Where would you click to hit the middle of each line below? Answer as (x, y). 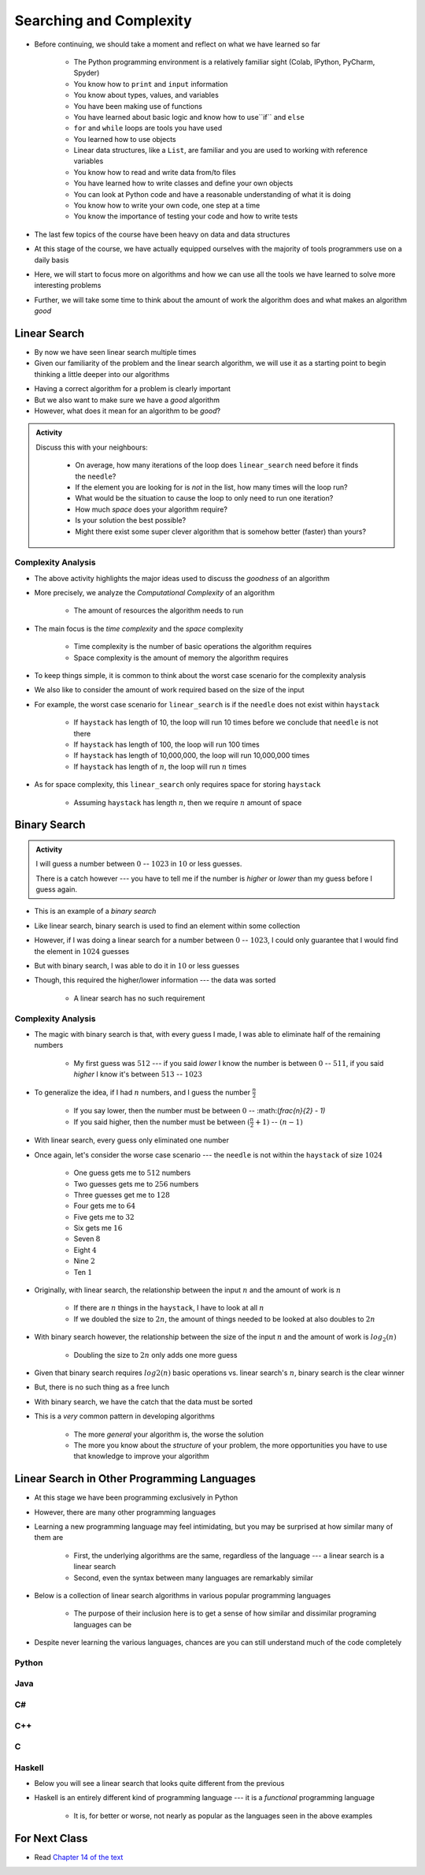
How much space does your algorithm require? (152, 509)
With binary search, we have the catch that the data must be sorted (144, 1402)
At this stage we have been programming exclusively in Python (136, 1497)
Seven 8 (87, 1239)
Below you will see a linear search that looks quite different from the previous (159, 1784)
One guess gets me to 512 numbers (132, 1173)
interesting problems (68, 285)
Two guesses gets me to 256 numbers (136, 1184)
